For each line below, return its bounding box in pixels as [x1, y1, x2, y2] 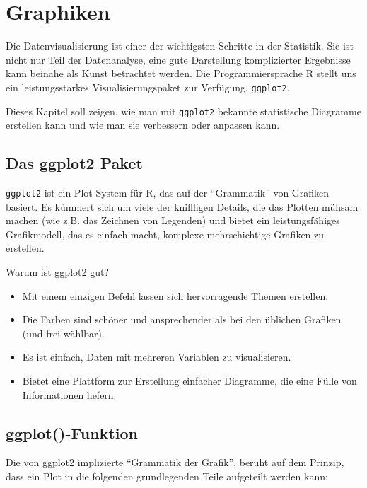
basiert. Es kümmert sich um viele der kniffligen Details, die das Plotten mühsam [6, 199, 359, 214]
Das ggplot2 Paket [6, 152, 143, 174]
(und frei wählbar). [22, 325, 105, 340]
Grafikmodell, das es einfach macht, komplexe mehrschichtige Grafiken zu [6, 226, 325, 241]
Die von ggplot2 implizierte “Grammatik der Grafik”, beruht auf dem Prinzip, [6, 455, 344, 470]
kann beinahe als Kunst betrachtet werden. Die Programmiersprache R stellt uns [6, 66, 356, 81]
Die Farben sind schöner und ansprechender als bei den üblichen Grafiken [22, 312, 342, 327]
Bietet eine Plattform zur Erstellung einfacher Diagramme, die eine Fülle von [22, 373, 357, 388]
